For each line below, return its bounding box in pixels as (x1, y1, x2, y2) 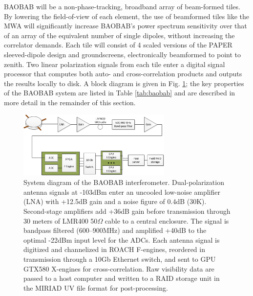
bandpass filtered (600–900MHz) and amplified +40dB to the (23, 225, 207, 235)
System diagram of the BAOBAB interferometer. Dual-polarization (23, 177, 224, 187)
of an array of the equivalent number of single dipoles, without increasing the (4, 30, 235, 40)
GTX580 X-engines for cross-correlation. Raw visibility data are (23, 263, 214, 273)
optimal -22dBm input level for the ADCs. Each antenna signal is (23, 234, 220, 245)
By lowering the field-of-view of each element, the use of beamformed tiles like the (4, 11, 250, 21)
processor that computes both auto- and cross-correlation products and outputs (4, 68, 242, 79)
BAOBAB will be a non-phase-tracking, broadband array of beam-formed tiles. (4, 1, 240, 11)
